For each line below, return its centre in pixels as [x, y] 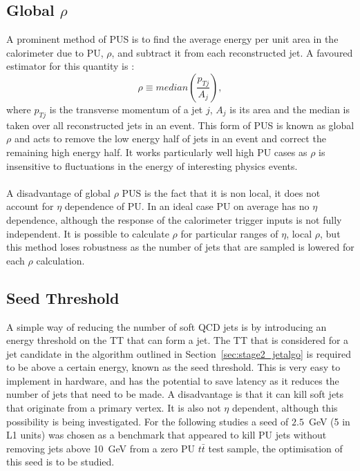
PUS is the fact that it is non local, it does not [221, 192]
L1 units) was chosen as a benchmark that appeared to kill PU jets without [167, 435]
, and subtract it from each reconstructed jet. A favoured [232, 52]
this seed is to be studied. [60, 462]
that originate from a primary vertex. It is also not [114, 408]
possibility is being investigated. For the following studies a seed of [148, 421]
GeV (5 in [329, 421]
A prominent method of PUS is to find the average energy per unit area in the [172, 39]
